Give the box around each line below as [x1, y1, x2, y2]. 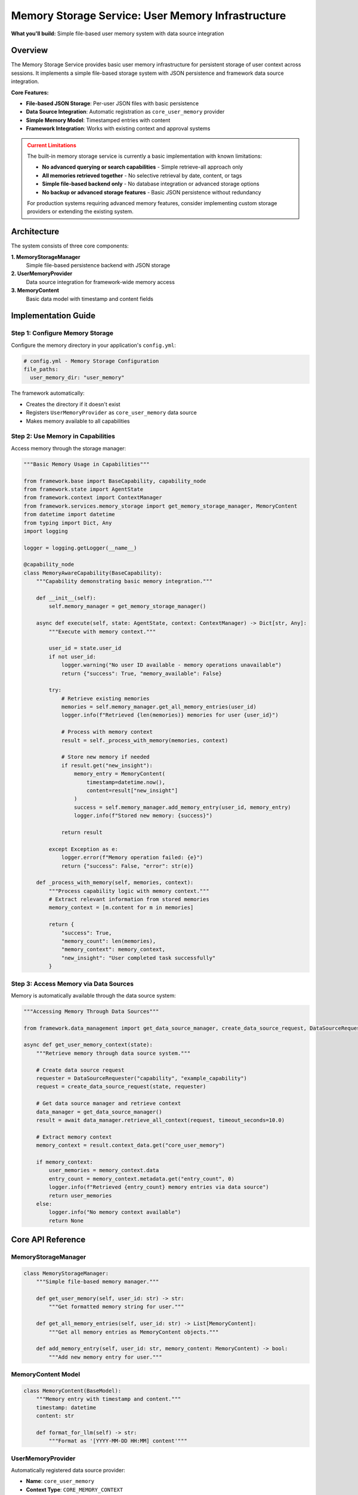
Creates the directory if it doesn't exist [26, 401, 121, 408]
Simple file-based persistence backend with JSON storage [26, 262, 170, 269]
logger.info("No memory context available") [48, 1209, 181, 1216]
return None [48, 1217, 84, 1224]
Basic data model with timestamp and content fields [26, 295, 153, 302]
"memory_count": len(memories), [61, 938, 156, 945]
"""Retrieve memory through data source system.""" [36, 1049, 191, 1057]
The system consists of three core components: [11, 242, 129, 249]
